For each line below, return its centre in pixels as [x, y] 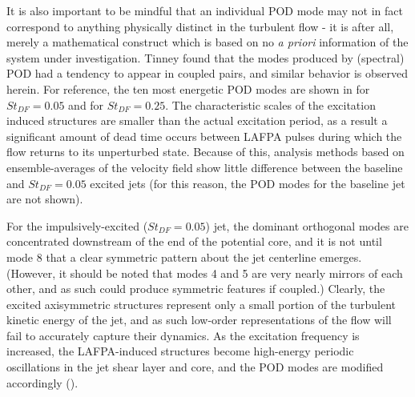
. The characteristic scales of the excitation [270, 104]
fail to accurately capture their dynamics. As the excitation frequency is [183, 335]
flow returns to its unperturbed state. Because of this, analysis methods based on [205, 152]
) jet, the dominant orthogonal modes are [307, 225]
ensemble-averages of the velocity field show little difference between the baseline [205, 167]
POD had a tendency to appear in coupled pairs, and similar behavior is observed [207, 73]
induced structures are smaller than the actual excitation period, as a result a [197, 120]
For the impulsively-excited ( [77, 225]
